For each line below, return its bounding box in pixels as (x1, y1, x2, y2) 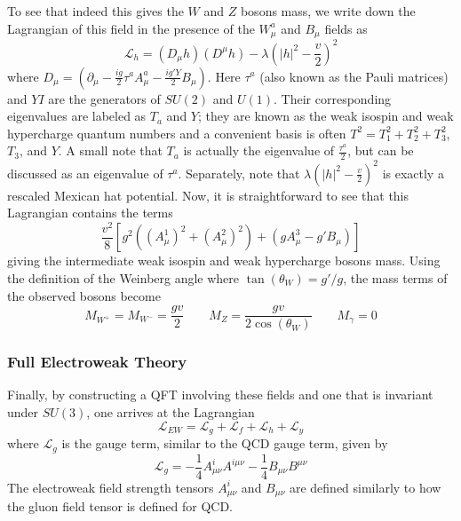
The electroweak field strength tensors (7, 478, 214, 496)
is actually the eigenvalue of (183, 141, 335, 160)
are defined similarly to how (289, 478, 441, 496)
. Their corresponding (274, 89, 392, 107)
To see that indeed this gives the (7, 2, 184, 20)
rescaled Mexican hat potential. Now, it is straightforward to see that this (7, 186, 409, 204)
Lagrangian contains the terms (7, 203, 173, 222)
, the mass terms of (343, 268, 448, 287)
